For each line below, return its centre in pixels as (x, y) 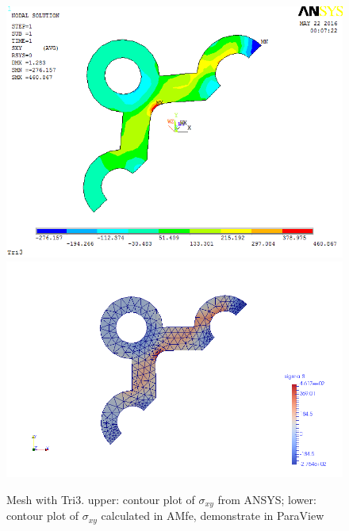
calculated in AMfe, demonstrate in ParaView (213, 516)
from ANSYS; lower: (267, 499)
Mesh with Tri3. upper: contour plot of (101, 499)
